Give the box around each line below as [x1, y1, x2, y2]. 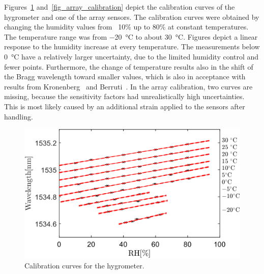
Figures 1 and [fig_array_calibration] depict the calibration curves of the [4, 2, 235, 12]
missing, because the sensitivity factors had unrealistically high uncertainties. [4, 91, 245, 102]
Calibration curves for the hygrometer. [24, 260, 144, 270]
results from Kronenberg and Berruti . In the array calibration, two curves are [4, 81, 253, 92]
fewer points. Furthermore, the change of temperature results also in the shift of [4, 61, 253, 72]
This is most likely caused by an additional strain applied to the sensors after [4, 101, 245, 111]
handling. [4, 111, 33, 121]
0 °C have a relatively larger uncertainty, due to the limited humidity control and [4, 51, 259, 62]
